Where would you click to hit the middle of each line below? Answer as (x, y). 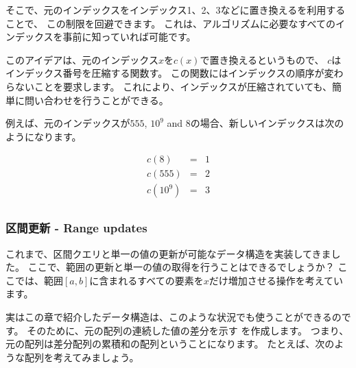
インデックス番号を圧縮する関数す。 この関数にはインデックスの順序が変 (170, 73)
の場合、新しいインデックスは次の (267, 123)
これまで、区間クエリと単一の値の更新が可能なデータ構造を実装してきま (168, 253)
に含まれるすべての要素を (146, 280)
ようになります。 (44, 136)
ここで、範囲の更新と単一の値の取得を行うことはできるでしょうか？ (181, 267)
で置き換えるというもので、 (262, 59)
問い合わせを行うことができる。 (96, 100)
